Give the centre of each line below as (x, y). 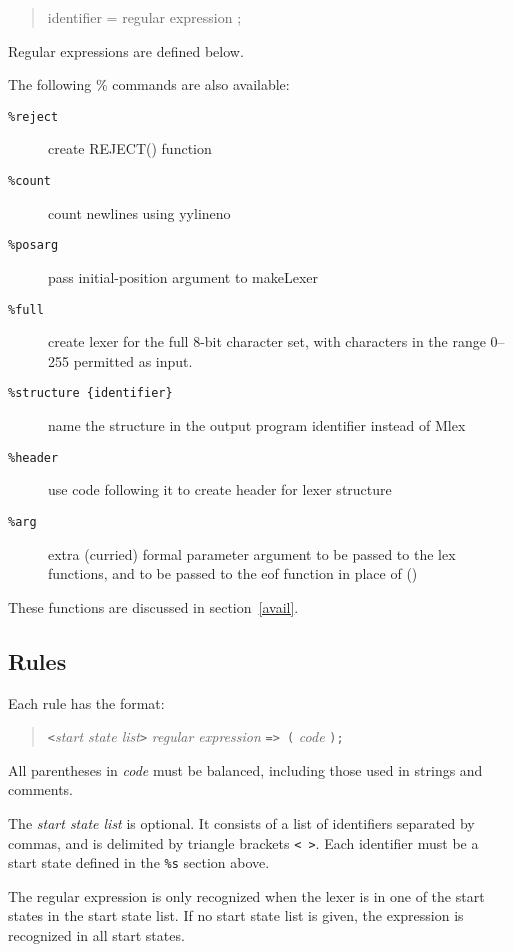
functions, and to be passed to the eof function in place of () (233, 573)
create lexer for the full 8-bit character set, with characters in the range (267, 341)
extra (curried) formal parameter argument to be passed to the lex (252, 553)
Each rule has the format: (86, 702)
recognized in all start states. (96, 935)
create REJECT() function (130, 148)
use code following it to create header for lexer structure (220, 489)
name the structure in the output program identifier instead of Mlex (257, 425)
